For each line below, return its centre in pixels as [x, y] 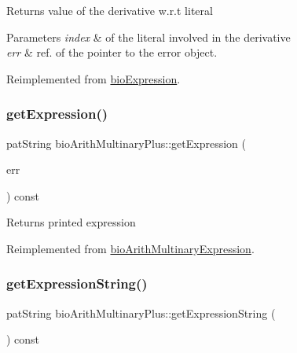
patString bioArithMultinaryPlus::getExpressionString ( [141, 313]
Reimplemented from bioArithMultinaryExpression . [130, 248]
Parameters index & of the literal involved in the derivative [148, 37]
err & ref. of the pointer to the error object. [112, 52]
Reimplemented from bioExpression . [93, 78]
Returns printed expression [71, 222]
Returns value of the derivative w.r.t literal [110, 10]
